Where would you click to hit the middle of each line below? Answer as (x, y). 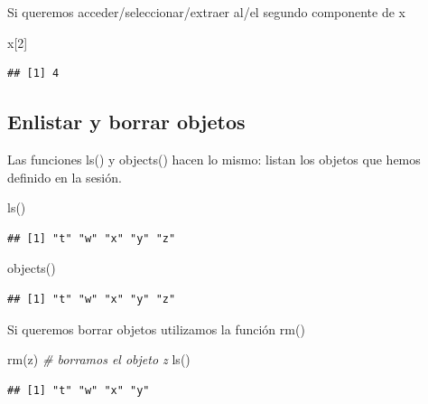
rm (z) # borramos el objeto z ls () (99, 359)
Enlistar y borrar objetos (126, 122)
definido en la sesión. (65, 177)
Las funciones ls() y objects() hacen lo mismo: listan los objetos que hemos (214, 159)
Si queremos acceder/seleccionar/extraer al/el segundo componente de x (206, 12)
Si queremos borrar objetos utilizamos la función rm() (156, 329)
